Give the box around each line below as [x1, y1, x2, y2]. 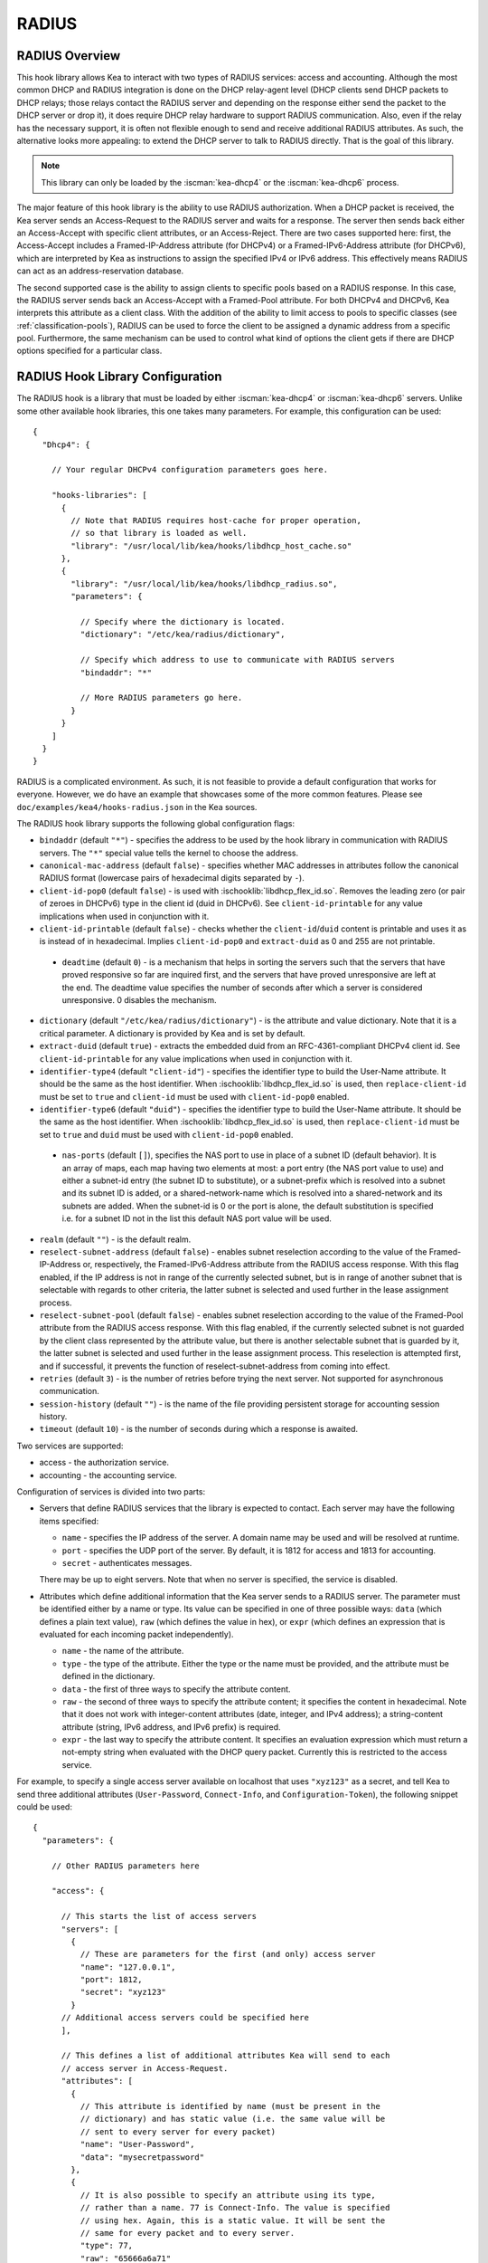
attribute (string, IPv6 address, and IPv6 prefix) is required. [61, 1721, 281, 1733]
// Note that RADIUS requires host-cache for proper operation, [70, 515, 361, 525]
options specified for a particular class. [16, 345, 163, 357]
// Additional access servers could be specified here [61, 2012, 309, 2023]
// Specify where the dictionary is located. [80, 616, 286, 627]
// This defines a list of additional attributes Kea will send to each [61, 2050, 390, 2061]
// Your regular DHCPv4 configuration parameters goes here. [51, 464, 329, 475]
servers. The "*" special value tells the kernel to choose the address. [39, 847, 298, 858]
